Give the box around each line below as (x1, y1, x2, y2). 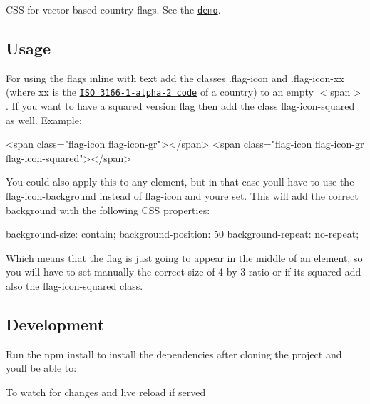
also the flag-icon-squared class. (6, 278, 143, 293)
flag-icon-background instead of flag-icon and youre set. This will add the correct (6, 188, 359, 203)
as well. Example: (6, 112, 82, 127)
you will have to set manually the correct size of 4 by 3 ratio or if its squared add (6, 264, 361, 279)
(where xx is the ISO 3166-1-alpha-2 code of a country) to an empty (6, 84, 314, 99)
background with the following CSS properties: (6, 202, 210, 217)
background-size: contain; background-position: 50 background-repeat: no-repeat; (6, 226, 359, 241)
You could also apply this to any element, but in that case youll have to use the (6, 174, 354, 189)
